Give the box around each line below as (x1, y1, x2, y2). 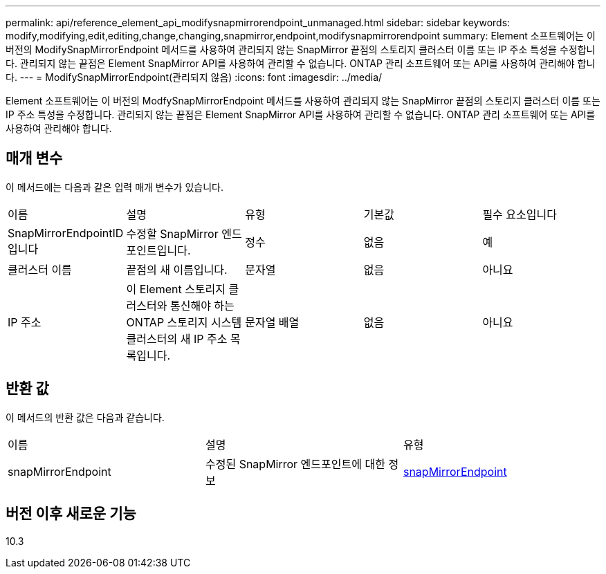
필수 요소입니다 (482, 207, 557, 221)
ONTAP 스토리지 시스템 (126, 315, 242, 329)
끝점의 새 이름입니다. (126, 262, 228, 277)
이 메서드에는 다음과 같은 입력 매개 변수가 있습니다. (6, 180, 223, 193)
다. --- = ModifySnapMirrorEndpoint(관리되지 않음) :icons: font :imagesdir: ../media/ (6, 71, 383, 83)
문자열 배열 (245, 315, 300, 329)
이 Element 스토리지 (126, 281, 226, 296)
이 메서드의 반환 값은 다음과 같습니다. (6, 411, 165, 423)
